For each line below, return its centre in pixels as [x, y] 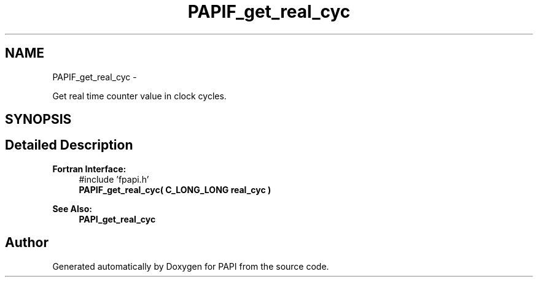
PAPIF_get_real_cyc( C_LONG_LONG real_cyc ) [175, 189]
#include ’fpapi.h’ [114, 179]
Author [27, 243]
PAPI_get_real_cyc [117, 219]
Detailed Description [69, 145]
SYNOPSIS [38, 120]
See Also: [72, 208]
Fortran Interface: [89, 169]
